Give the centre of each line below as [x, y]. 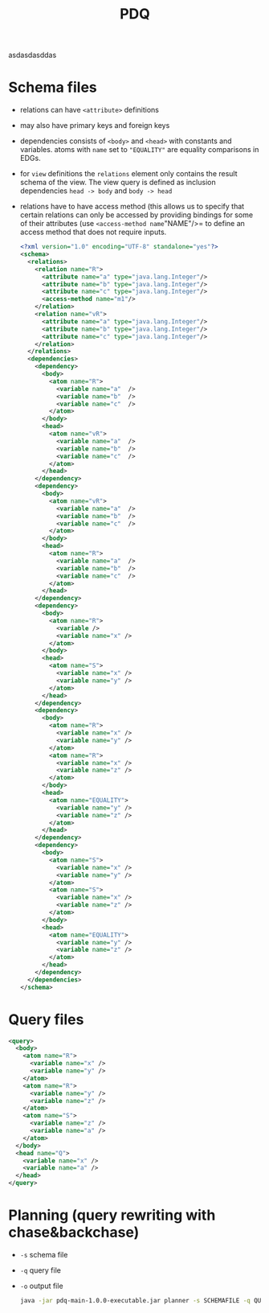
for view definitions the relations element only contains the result [129, 174]
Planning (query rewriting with [112, 1215]
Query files [46, 1019]
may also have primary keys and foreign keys [95, 126]
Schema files [53, 87]
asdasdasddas [33, 55]
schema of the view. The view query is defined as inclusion [118, 183]
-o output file [41, 1286]
